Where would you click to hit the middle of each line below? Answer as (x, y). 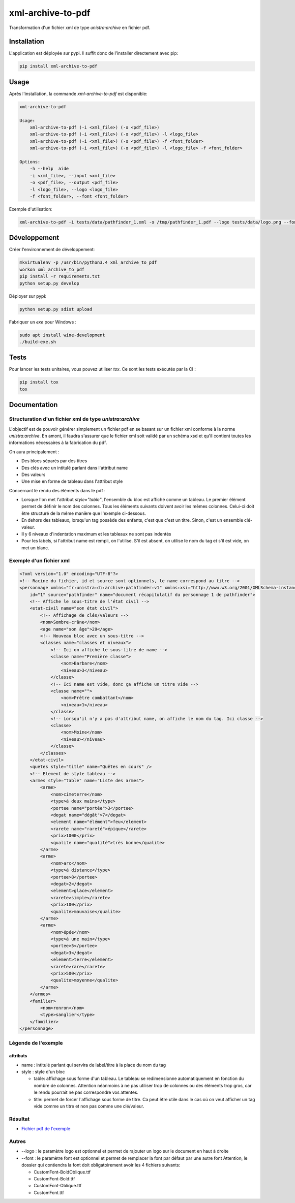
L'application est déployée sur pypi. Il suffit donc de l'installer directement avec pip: (94, 53)
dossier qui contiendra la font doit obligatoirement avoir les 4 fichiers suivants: (101, 1165)
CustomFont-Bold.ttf (54, 1178)
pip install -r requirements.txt (60, 276)
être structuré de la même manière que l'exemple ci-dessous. (84, 513)
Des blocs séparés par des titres (54, 461)
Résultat (19, 1119)
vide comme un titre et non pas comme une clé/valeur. (89, 1106)
